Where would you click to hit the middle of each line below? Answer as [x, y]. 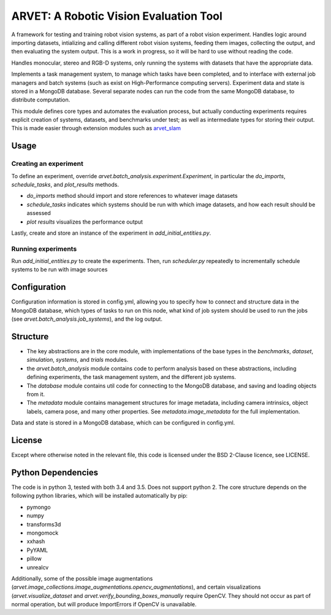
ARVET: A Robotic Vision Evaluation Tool [117, 16]
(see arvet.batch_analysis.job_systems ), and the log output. [87, 319]
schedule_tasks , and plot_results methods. [65, 185]
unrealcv [38, 567]
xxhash [36, 541]
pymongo [39, 507]
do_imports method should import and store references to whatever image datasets [132, 196]
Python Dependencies [55, 472]
